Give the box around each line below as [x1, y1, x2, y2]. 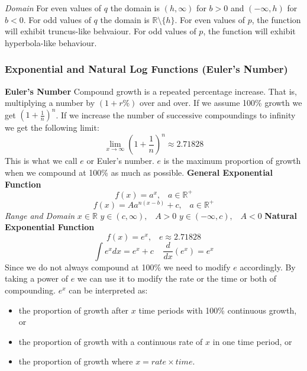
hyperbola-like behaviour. [5, 36, 97, 49]
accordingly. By [240, 260, 296, 273]
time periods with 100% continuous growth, [138, 304, 297, 316]
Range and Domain [5, 209, 75, 221]
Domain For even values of [5, 2, 102, 14]
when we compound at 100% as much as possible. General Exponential [5, 166, 273, 178]
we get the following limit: [5, 121, 99, 134]
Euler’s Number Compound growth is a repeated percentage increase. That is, [5, 85, 297, 97]
